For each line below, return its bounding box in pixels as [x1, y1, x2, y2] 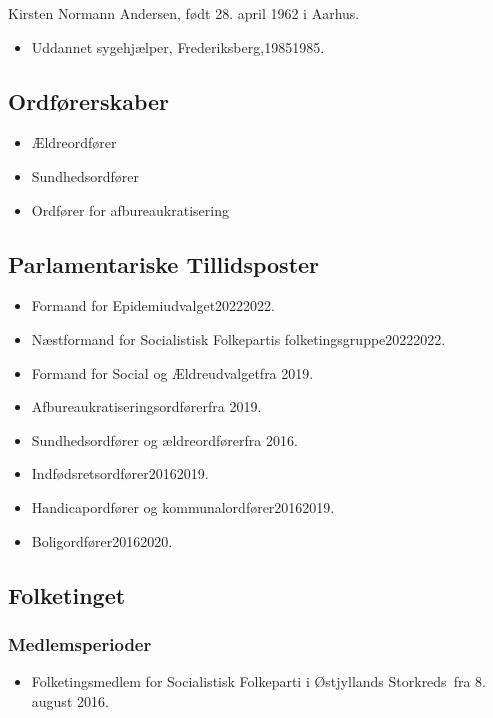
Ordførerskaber [8, 85, 170, 116]
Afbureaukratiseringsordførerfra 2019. [31, 396, 262, 417]
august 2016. [31, 690, 109, 711]
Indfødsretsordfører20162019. [31, 463, 209, 484]
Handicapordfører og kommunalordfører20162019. [31, 496, 335, 517]
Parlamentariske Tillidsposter [8, 248, 320, 279]
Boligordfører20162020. [31, 530, 173, 551]
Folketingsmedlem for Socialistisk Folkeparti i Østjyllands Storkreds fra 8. [31, 671, 486, 692]
